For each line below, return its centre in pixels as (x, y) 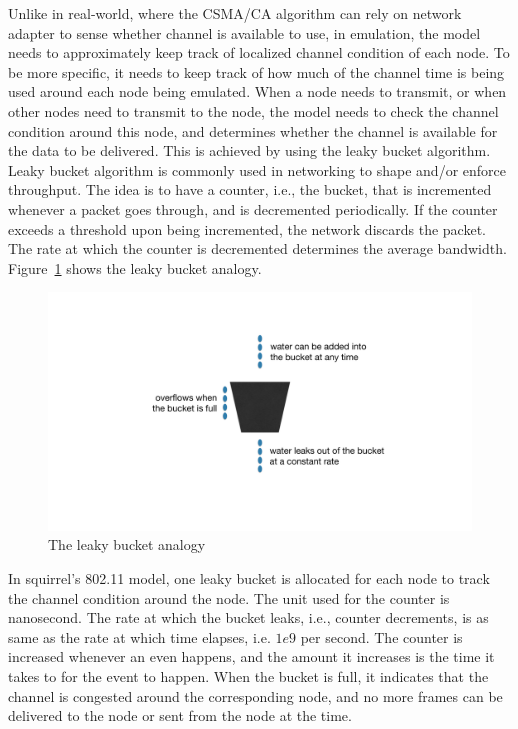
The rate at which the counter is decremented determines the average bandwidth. (257, 248)
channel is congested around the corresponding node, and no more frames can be (255, 695)
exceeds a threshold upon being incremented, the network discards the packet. (247, 228)
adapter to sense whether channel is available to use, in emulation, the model (244, 32)
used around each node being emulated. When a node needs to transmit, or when (257, 91)
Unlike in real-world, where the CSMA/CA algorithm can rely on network (235, 13)
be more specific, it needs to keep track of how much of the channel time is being (256, 71)
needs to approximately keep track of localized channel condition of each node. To (259, 52)
